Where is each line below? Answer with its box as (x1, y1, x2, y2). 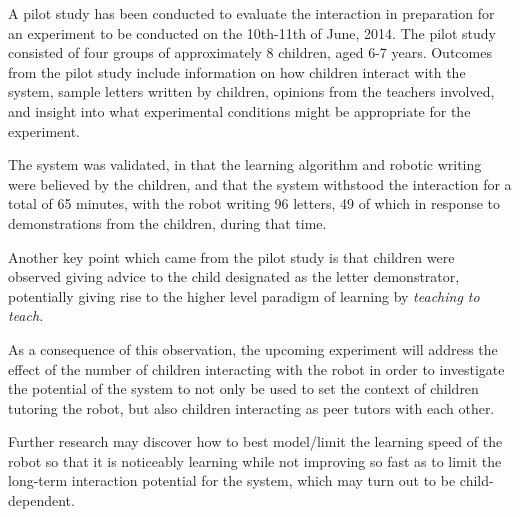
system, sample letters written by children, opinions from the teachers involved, (8, 81, 495, 102)
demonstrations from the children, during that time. (8, 212, 327, 233)
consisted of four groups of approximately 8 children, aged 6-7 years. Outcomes (8, 42, 492, 63)
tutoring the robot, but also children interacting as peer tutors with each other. (8, 397, 495, 418)
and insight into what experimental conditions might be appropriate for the (8, 100, 471, 121)
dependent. (8, 490, 75, 511)
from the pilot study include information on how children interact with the (8, 61, 466, 82)
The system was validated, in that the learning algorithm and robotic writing (8, 154, 482, 175)
